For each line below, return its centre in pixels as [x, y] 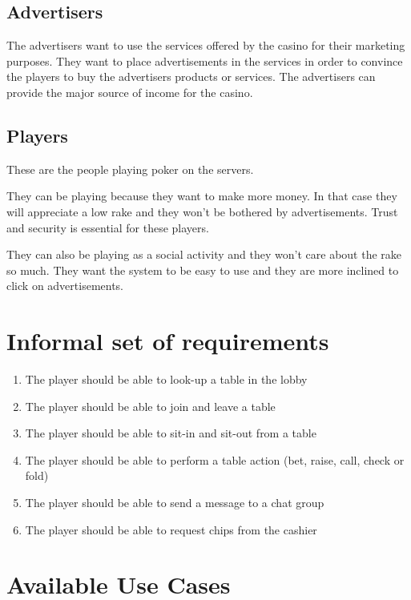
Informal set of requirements [168, 341]
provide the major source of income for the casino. [130, 92]
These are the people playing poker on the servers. [130, 169]
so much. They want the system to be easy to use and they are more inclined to [203, 270]
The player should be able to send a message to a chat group [175, 503]
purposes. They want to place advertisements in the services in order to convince [205, 60]
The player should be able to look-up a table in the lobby [166, 379]
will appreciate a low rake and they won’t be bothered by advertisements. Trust [202, 211]
